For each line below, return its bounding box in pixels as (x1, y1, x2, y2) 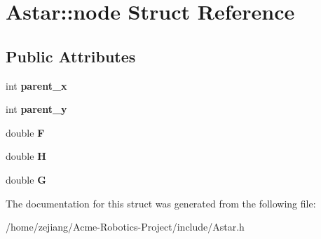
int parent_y (6, 102, 67, 116)
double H (6, 149, 46, 163)
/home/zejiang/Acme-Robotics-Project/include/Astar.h (6, 219, 245, 234)
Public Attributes (6, 45, 136, 67)
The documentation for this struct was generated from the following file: (6, 196, 316, 210)
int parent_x (6, 78, 67, 93)
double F (6, 125, 45, 139)
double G (6, 172, 46, 186)
